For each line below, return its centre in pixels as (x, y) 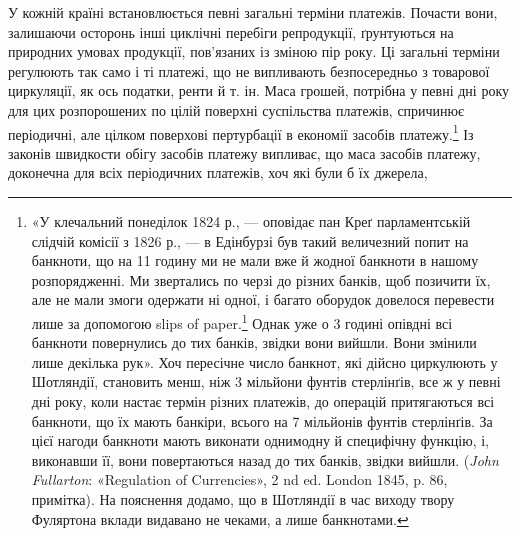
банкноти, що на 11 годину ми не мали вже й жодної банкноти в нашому (255, 260)
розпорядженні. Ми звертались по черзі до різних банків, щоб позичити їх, (261, 279)
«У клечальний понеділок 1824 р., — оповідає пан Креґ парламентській (251, 221)
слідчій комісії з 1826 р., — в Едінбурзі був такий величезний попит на (250, 240)
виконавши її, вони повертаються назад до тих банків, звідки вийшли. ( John (265, 459)
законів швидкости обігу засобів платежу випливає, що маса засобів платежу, (244, 152)
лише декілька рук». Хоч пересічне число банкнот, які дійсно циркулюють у (264, 361)
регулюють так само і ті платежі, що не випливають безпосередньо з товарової (249, 70)
